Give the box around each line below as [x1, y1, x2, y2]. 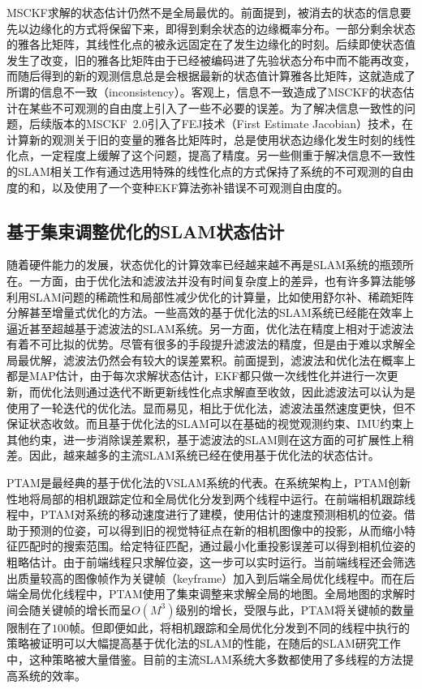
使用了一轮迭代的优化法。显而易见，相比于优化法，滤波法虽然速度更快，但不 [6, 399, 416, 416]
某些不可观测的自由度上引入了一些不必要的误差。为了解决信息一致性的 [28, 99, 404, 116]
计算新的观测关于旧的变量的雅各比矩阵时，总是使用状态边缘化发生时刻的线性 [6, 131, 416, 148]
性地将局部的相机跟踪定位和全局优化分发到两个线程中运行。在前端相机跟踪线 [6, 490, 416, 507]
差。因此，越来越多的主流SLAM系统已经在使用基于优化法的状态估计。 [6, 447, 380, 464]
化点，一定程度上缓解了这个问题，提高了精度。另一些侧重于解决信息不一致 [6, 147, 404, 164]
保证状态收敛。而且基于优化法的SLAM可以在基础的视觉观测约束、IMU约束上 [6, 415, 415, 432]
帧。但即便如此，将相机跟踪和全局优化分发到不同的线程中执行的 [69, 618, 410, 636]
